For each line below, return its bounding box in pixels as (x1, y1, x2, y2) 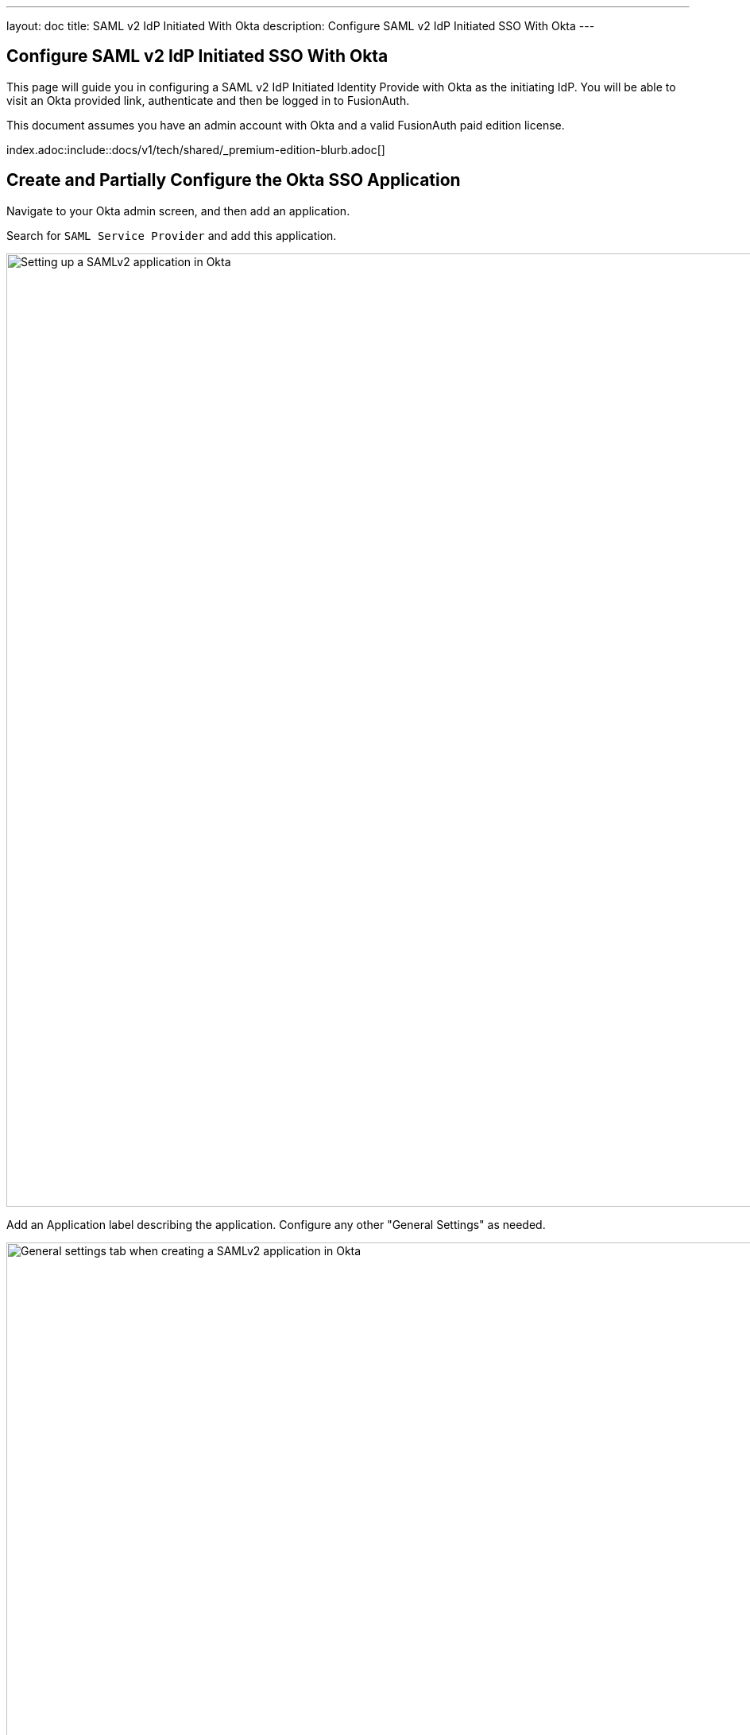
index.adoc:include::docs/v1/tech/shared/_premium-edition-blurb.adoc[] (6, 142, 385, 156)
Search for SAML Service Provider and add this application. (6, 228, 337, 242)
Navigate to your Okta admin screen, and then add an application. (6, 203, 350, 218)
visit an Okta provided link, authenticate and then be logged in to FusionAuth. (6, 93, 410, 107)
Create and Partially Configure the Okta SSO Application (6, 170, 461, 191)
